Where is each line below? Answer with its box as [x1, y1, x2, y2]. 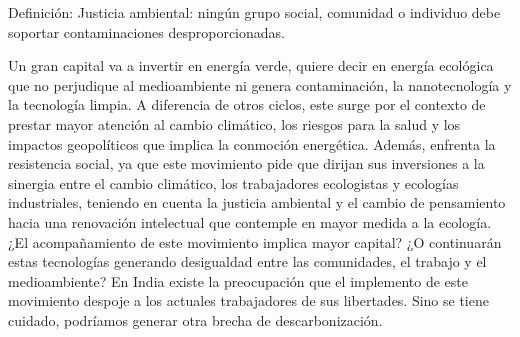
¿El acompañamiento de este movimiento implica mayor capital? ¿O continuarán [8, 231, 502, 252]
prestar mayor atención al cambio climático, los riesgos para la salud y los [8, 113, 461, 134]
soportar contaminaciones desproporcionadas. [8, 21, 285, 42]
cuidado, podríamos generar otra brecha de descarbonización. [8, 309, 383, 330]
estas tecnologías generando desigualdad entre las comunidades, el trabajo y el [8, 251, 487, 272]
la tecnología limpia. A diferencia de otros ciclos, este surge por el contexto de [8, 94, 486, 115]
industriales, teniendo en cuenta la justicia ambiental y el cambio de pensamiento [8, 192, 506, 213]
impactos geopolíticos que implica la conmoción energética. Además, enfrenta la [8, 133, 496, 154]
